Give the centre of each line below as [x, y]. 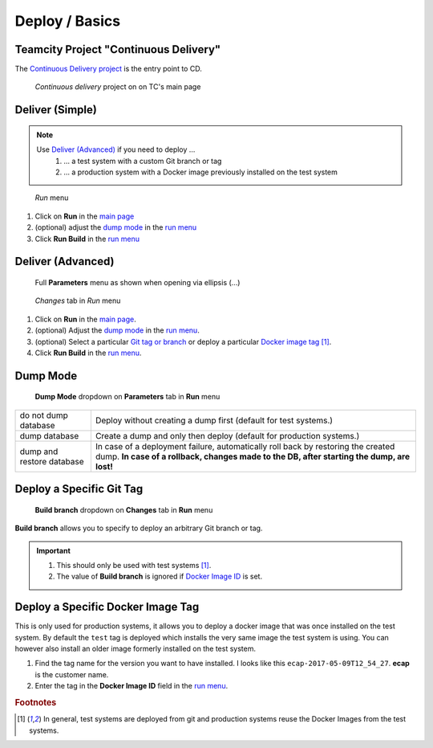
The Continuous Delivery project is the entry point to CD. [108, 69]
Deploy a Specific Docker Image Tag [107, 607]
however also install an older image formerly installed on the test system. [136, 649]
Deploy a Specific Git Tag [79, 489]
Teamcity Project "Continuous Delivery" [118, 49]
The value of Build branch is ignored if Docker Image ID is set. [160, 576]
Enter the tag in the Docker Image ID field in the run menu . [132, 686]
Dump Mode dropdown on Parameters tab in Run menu [127, 397]
